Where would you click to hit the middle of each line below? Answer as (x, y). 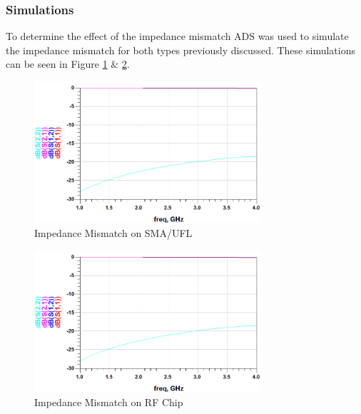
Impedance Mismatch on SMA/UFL (113, 233)
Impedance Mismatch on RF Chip (109, 402)
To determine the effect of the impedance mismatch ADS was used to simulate (177, 36)
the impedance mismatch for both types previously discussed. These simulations (180, 50)
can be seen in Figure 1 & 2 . (68, 64)
